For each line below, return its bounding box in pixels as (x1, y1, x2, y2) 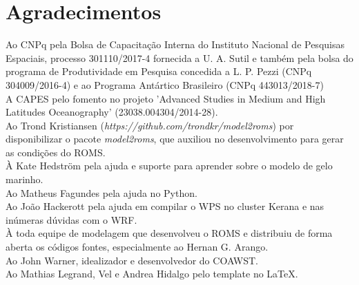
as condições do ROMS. (6, 145, 106, 159)
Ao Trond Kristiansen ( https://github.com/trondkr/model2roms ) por (6, 118, 294, 132)
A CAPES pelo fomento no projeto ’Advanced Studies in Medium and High (6, 91, 326, 105)
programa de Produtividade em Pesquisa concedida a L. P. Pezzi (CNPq (6, 64, 312, 78)
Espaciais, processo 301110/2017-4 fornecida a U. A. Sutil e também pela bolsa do (6, 50, 353, 65)
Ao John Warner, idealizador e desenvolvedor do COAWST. (6, 253, 259, 267)
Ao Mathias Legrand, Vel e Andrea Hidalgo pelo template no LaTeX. (6, 266, 298, 281)
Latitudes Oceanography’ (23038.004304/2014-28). (6, 105, 218, 119)
